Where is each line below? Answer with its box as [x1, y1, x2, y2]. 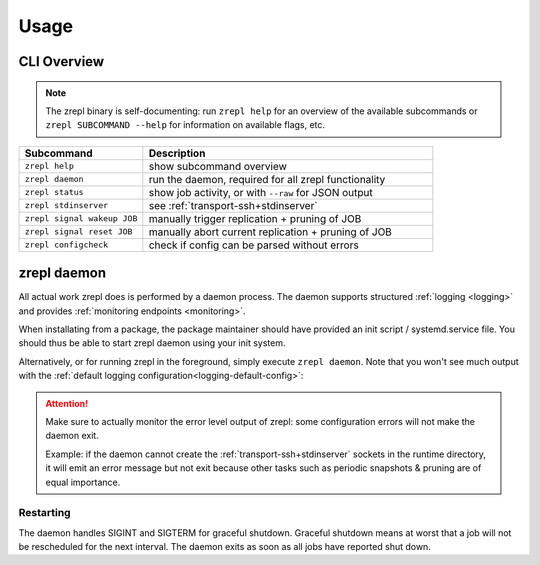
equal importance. [45, 476, 121, 488]
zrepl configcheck [24, 240, 109, 250]
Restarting [18, 506, 71, 520]
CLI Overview [18, 53, 105, 70]
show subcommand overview [148, 159, 287, 173]
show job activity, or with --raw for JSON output [148, 185, 374, 199]
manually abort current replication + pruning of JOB [148, 225, 392, 239]
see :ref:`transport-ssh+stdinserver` [148, 198, 319, 212]
